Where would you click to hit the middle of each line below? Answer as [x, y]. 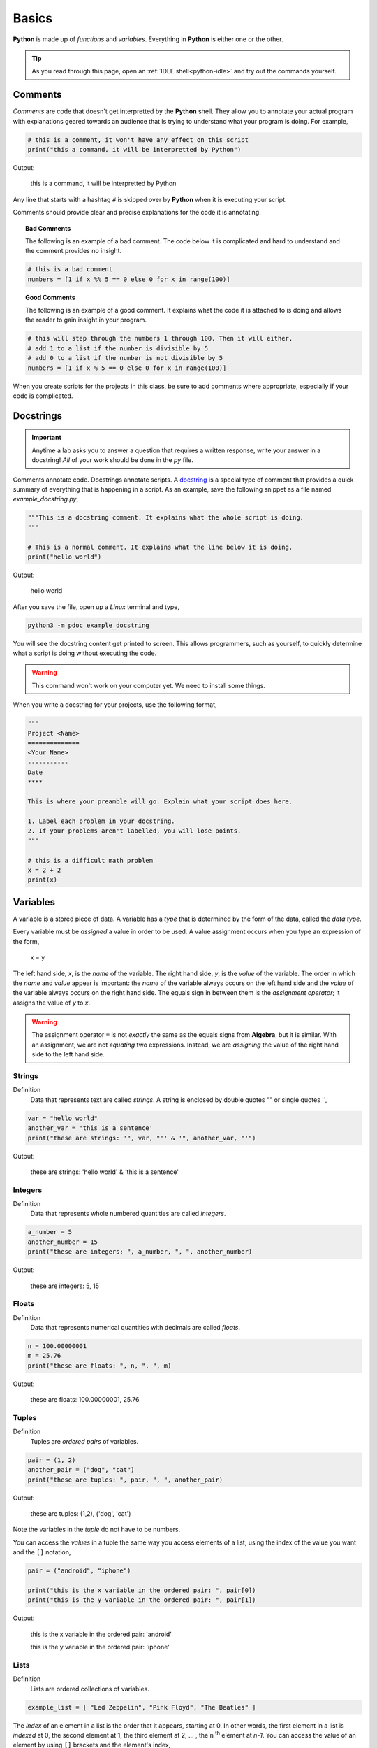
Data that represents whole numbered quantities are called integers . [128, 1214]
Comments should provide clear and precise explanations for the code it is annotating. [137, 213]
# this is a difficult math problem [90, 860]
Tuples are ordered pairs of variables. [84, 1441]
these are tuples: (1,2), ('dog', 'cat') [81, 1513]
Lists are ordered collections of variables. [90, 1689]
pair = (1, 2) [52, 1460]
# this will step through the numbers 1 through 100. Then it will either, [160, 338]
